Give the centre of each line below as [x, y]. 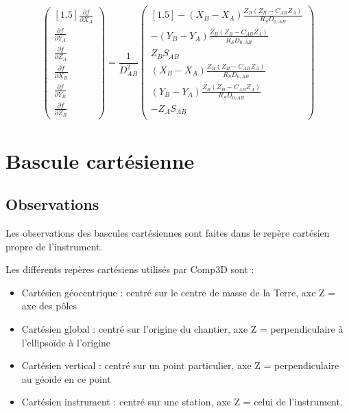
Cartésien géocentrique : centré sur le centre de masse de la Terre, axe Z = [179, 292]
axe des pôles [49, 306]
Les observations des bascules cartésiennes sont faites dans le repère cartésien [168, 232]
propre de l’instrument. [54, 246]
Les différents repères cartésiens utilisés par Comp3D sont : [130, 269]
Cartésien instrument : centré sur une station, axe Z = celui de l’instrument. [182, 402]
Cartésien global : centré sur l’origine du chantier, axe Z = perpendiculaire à [182, 328]
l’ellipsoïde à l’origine [66, 342]
